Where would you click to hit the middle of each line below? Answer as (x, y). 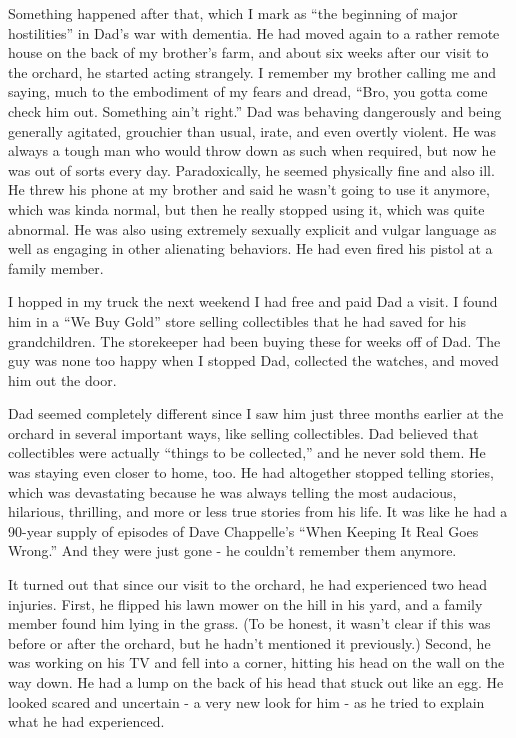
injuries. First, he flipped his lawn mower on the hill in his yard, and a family (245, 603)
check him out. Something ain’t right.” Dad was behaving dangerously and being (255, 110)
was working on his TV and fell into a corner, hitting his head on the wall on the (256, 662)
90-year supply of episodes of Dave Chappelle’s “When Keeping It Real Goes (243, 530)
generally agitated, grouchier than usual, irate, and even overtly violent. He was (252, 130)
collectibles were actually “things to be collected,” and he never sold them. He (247, 452)
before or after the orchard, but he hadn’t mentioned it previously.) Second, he (249, 642)
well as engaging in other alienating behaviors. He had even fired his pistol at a (250, 248)
